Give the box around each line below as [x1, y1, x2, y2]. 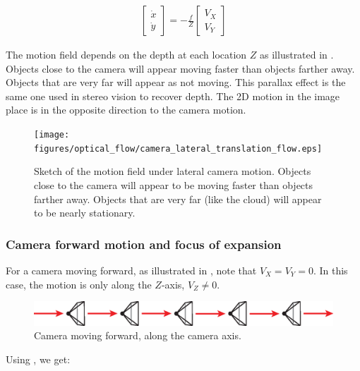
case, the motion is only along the [6, 276, 152, 291]
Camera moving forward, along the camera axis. [34, 328, 241, 343]
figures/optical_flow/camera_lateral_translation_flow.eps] [34, 143, 323, 154]
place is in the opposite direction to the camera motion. [6, 102, 246, 117]
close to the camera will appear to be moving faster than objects [34, 177, 313, 192]
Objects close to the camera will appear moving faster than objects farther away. [6, 61, 355, 75]
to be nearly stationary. [34, 205, 136, 220]
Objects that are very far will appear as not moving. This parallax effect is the [6, 75, 346, 90]
